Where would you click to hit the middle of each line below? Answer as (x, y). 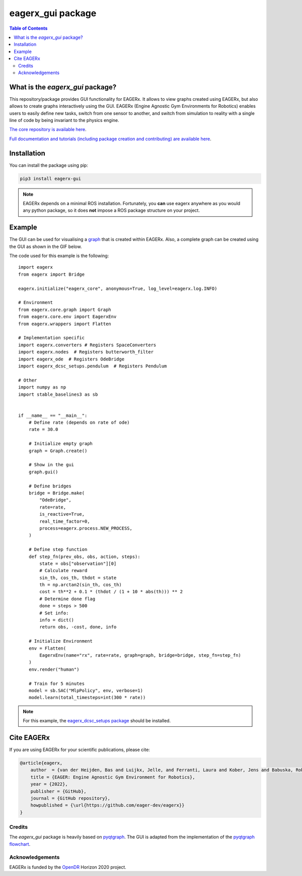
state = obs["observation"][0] (78, 564)
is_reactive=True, (62, 514)
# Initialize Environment (61, 641)
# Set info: (54, 613)
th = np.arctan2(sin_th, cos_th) (81, 585)
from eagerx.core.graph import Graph (65, 309)
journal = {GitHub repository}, (70, 798)
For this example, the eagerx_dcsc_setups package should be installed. (97, 721)
